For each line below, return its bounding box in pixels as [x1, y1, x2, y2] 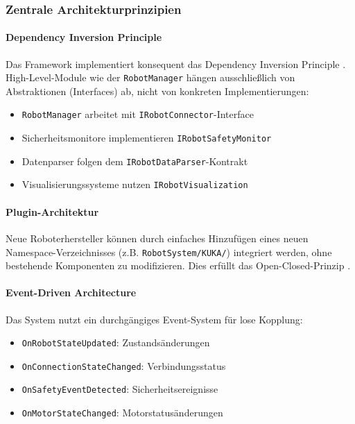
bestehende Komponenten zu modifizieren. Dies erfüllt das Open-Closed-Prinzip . [6, 258, 351, 273]
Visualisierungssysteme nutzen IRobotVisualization [21, 177, 248, 192]
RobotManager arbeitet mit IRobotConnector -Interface [21, 107, 254, 121]
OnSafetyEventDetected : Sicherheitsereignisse [21, 382, 218, 396]
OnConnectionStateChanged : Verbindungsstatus [21, 358, 226, 373]
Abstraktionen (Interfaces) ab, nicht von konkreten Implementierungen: [6, 83, 309, 98]
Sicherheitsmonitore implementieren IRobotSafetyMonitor [21, 130, 272, 145]
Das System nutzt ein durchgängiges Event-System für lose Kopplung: [6, 312, 303, 326]
